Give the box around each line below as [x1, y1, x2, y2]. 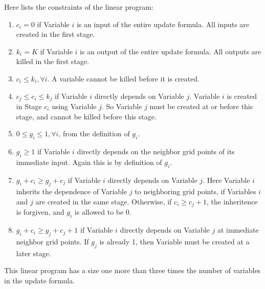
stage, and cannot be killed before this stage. [16, 111, 157, 121]
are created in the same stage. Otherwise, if [35, 196, 172, 207]
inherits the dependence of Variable [16, 186, 127, 197]
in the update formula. [4, 275, 75, 286]
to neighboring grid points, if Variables [135, 186, 256, 197]
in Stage [16, 101, 42, 112]
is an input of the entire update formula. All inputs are [76, 18, 250, 29]
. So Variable [101, 101, 142, 112]
